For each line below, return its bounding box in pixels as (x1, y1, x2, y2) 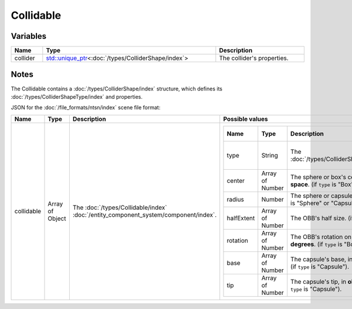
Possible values (223, 115, 268, 123)
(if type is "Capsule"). (290, 262, 349, 270)
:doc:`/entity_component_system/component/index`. (72, 211, 217, 219)
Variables (11, 31, 47, 41)
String (261, 151, 279, 159)
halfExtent (226, 214, 255, 222)
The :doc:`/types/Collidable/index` (72, 203, 167, 211)
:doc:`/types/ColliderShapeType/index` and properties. (11, 93, 143, 100)
